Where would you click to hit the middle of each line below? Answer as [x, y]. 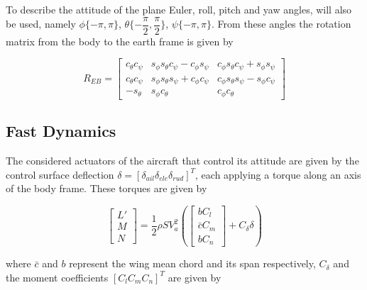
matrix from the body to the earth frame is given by [120, 41]
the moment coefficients [57, 277]
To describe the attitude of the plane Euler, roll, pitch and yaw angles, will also [179, 9]
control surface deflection [60, 174]
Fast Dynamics [61, 131]
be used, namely [41, 24]
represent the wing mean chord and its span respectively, [192, 263]
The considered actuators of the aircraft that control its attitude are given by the [182, 160]
